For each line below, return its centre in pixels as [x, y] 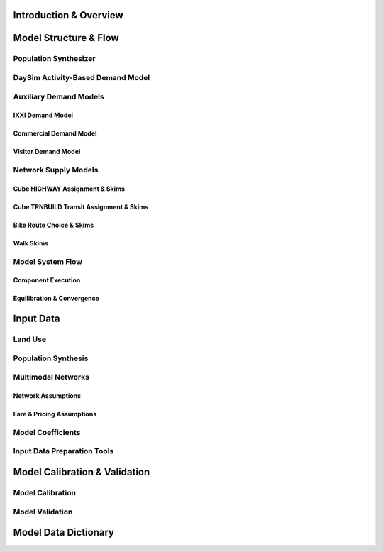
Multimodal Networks [51, 377]
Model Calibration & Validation [82, 472]
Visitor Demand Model [47, 152]
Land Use [30, 339]
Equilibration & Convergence [56, 299]
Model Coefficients [47, 432]
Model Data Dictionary [64, 532]
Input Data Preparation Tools [63, 451]
